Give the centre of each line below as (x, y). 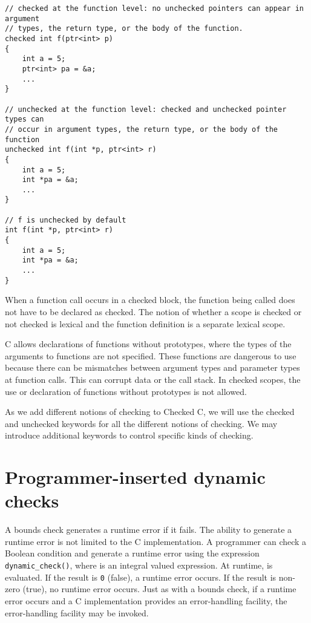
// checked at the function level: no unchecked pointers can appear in (154, 8)
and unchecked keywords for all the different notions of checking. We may (141, 423)
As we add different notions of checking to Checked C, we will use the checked (150, 412)
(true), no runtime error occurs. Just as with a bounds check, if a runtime (159, 589)
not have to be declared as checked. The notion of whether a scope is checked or (153, 311)
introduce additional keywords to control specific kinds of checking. (129, 435)
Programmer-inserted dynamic (135, 477)
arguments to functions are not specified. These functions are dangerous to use (151, 355)
